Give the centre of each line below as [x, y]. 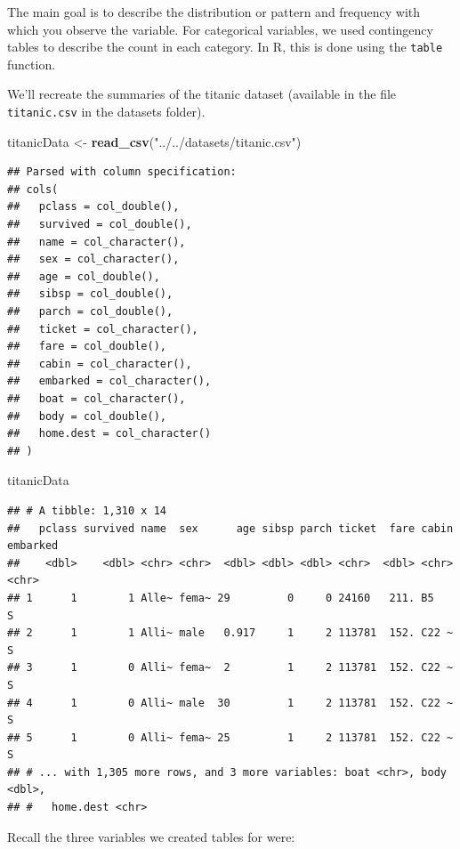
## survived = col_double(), [100, 225]
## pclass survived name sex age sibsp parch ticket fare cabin [230, 528]
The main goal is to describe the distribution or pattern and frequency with [214, 12]
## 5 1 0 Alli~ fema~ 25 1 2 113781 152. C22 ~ [230, 737]
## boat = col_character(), [97, 399]
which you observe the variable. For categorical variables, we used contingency [220, 29]
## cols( [33, 189]
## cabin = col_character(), [100, 364]
